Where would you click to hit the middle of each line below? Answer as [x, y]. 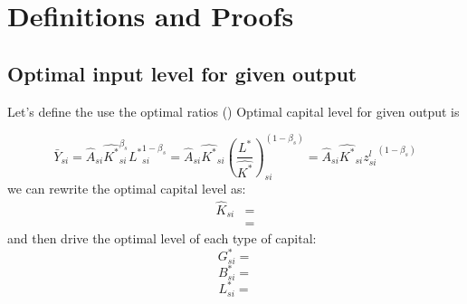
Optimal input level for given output [182, 73]
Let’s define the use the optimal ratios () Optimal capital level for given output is [233, 111]
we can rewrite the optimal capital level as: [127, 188]
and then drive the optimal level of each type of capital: [162, 238]
